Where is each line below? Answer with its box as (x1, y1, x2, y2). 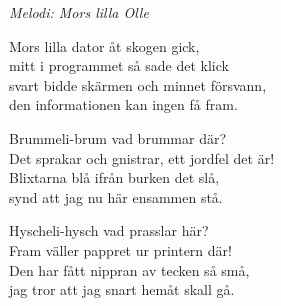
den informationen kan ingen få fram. (9, 94, 238, 115)
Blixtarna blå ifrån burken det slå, (9, 167, 220, 188)
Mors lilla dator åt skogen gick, (9, 35, 200, 56)
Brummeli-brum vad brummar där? (9, 127, 227, 148)
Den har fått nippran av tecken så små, (9, 259, 250, 280)
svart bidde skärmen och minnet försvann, (9, 74, 267, 95)
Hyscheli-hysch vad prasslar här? (9, 220, 209, 241)
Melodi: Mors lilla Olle (9, 2, 149, 22)
